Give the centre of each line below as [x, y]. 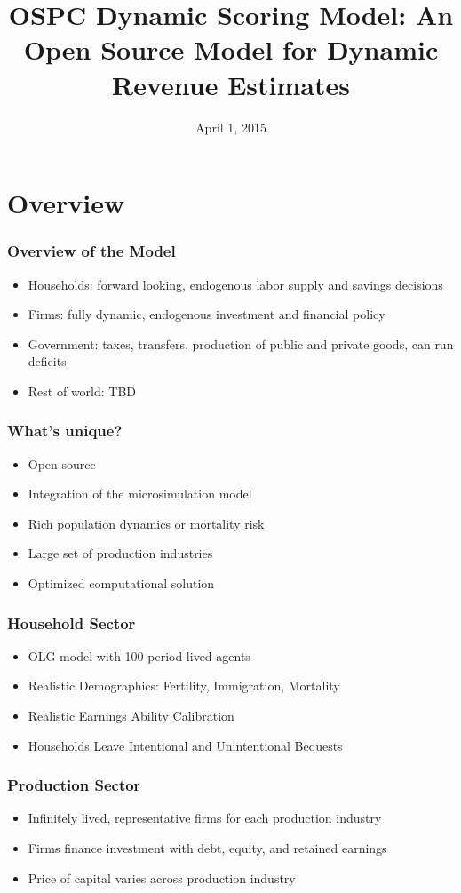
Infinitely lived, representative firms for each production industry [205, 818]
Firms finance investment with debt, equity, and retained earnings [207, 848]
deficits [47, 361]
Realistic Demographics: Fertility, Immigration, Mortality [184, 686]
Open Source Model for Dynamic [231, 49]
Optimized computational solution [121, 583]
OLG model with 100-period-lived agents [139, 655]
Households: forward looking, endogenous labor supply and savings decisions [235, 284]
